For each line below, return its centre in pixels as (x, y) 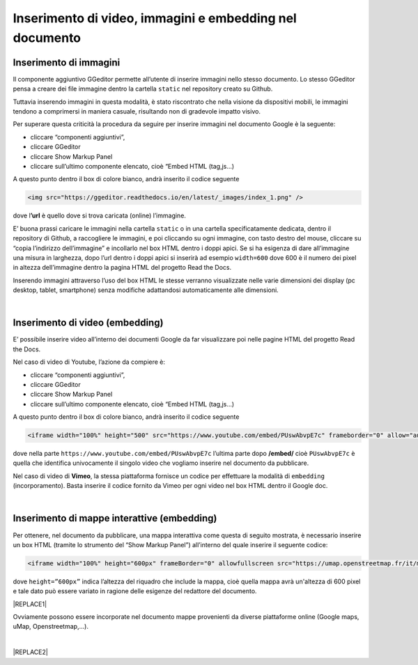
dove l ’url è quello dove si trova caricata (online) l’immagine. (99, 215)
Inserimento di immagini (67, 62)
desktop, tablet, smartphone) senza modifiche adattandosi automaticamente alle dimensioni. (146, 290)
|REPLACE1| (30, 604)
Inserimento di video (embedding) (88, 323)
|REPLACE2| (30, 652)
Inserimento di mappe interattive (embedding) (115, 518)
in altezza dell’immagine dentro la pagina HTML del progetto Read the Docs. (122, 268)
